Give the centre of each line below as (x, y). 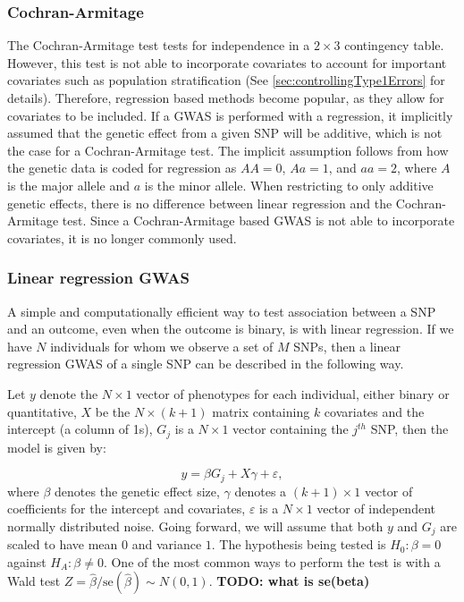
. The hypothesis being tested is (299, 544)
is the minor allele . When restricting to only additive (289, 185)
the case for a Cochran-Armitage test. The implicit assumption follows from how (228, 150)
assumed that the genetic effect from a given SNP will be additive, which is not (225, 133)
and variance (167, 544)
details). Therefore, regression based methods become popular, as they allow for (226, 98)
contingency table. (394, 45)
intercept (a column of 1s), (80, 429)
